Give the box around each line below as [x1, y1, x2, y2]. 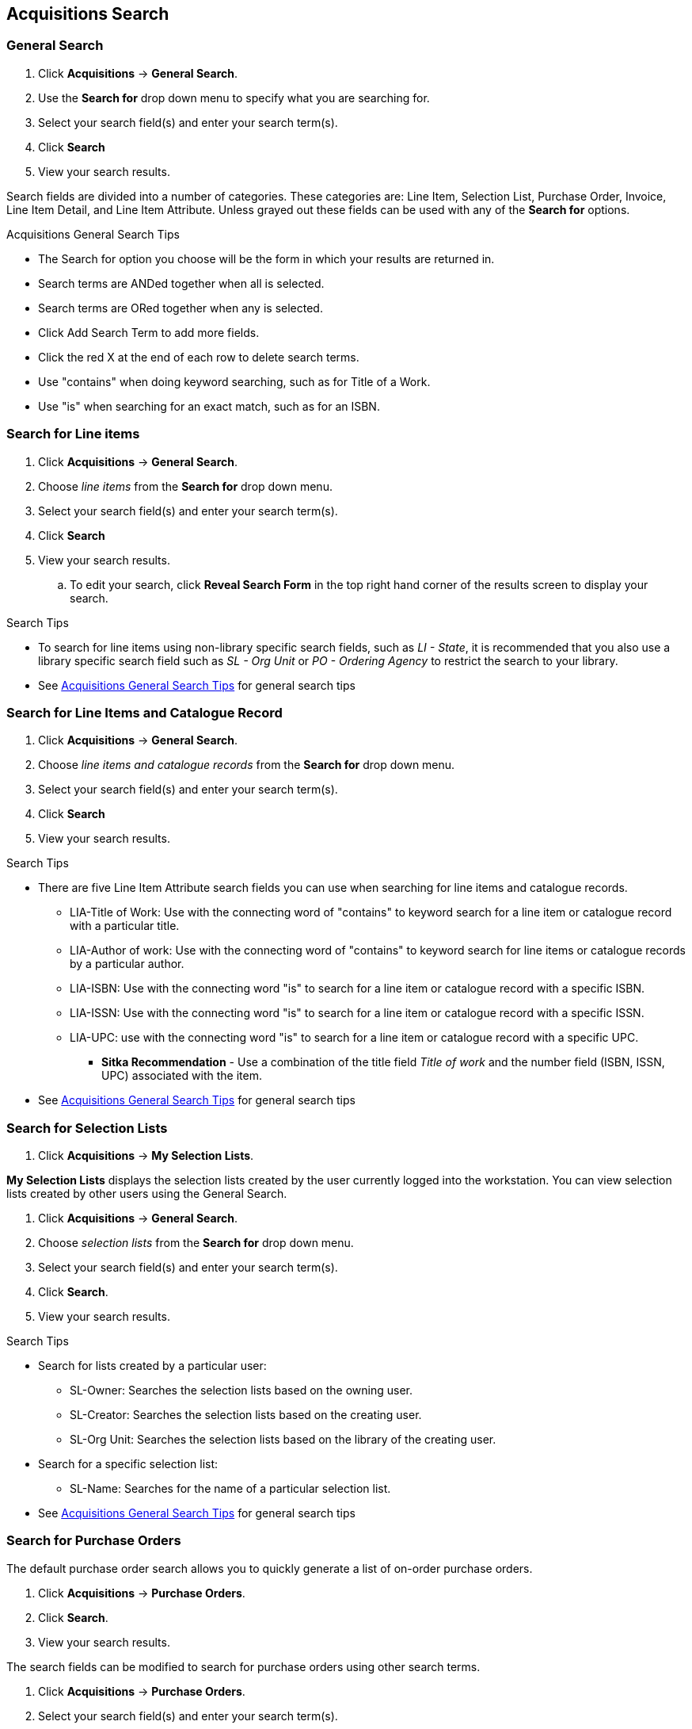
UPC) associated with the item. [101, 1069, 262, 1083]
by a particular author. [70, 957, 184, 971]
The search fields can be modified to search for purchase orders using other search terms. [6, 1659, 481, 1674]
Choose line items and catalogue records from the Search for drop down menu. [38, 758, 455, 772]
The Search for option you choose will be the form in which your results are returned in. [38, 251, 495, 266]
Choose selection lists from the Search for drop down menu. [38, 1236, 354, 1250]
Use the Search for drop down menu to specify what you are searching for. [38, 90, 430, 105]
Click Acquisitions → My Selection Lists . [38, 1149, 254, 1163]
